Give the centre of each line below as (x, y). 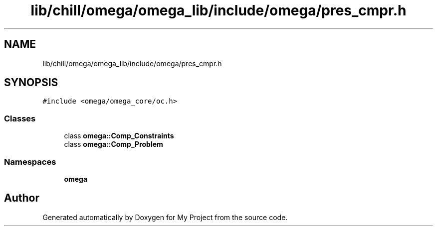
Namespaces (30, 162)
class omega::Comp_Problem (113, 144)
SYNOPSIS (31, 83)
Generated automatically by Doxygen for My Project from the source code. (165, 217)
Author (22, 198)
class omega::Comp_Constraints (119, 136)
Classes (20, 118)
